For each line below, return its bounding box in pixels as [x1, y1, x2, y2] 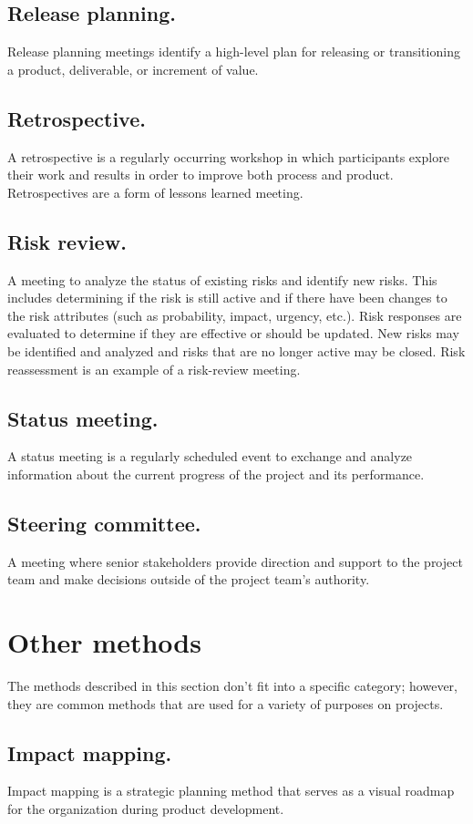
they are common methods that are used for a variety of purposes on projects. [7, 694, 444, 713]
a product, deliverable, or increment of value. [7, 59, 259, 78]
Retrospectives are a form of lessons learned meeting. [7, 182, 303, 201]
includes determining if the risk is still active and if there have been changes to [7, 288, 447, 307]
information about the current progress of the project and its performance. [7, 464, 425, 483]
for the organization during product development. [7, 799, 284, 819]
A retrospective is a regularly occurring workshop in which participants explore [7, 147, 449, 166]
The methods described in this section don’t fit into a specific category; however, [7, 676, 458, 695]
